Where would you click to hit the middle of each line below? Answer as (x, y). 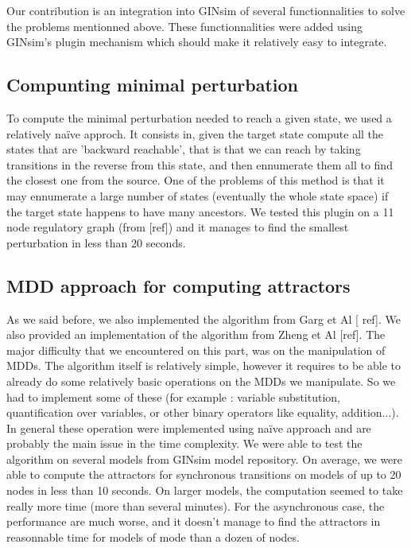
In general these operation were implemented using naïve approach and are (189, 428)
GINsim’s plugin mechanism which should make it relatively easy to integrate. (197, 42)
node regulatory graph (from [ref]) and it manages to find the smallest (178, 227)
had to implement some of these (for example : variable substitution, (173, 396)
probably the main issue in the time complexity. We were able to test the (184, 443)
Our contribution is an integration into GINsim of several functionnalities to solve (206, 10)
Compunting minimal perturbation (152, 85)
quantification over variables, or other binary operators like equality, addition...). (203, 412)
